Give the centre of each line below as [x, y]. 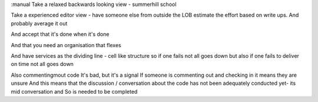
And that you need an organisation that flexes [66, 45]
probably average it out [39, 23]
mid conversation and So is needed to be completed [74, 91]
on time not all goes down [42, 64]
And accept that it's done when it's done [60, 34]
